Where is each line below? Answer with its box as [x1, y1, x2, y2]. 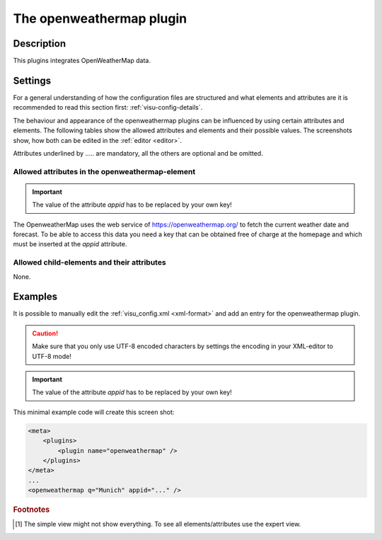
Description [13, 38, 66, 50]
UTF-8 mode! [32, 352, 72, 360]
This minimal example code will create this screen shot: [13, 408, 175, 416]
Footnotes [13, 505, 50, 515]
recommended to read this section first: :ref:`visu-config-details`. [13, 103, 203, 112]
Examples [13, 291, 58, 303]
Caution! [32, 329, 59, 338]
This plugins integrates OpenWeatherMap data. [13, 57, 151, 65]
